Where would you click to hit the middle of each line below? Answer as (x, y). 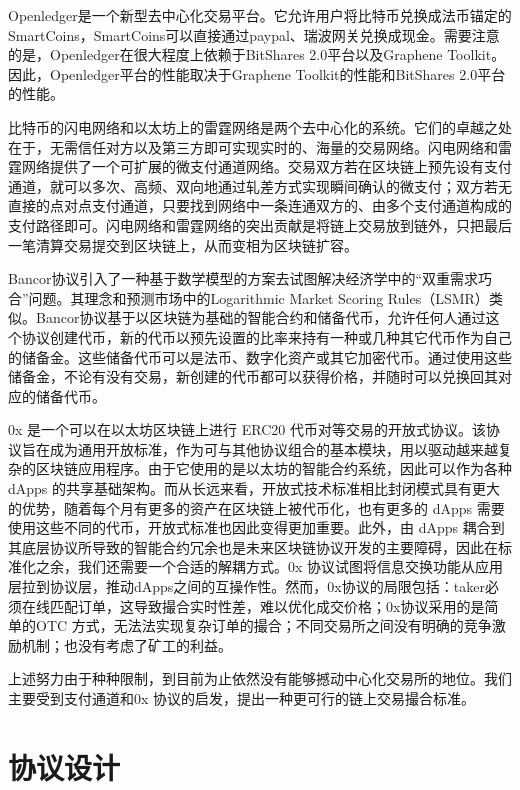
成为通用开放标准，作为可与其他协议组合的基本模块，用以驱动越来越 (273, 448)
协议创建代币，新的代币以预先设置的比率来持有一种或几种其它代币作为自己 (266, 336)
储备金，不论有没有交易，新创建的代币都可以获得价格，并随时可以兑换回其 (253, 376)
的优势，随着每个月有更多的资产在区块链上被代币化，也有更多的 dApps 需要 (256, 507)
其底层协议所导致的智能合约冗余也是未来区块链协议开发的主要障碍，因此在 (253, 546)
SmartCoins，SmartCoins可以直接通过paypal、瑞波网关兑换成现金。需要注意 (254, 34)
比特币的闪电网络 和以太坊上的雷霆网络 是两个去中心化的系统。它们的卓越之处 (260, 126)
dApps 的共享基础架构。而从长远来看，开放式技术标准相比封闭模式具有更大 (254, 488)
